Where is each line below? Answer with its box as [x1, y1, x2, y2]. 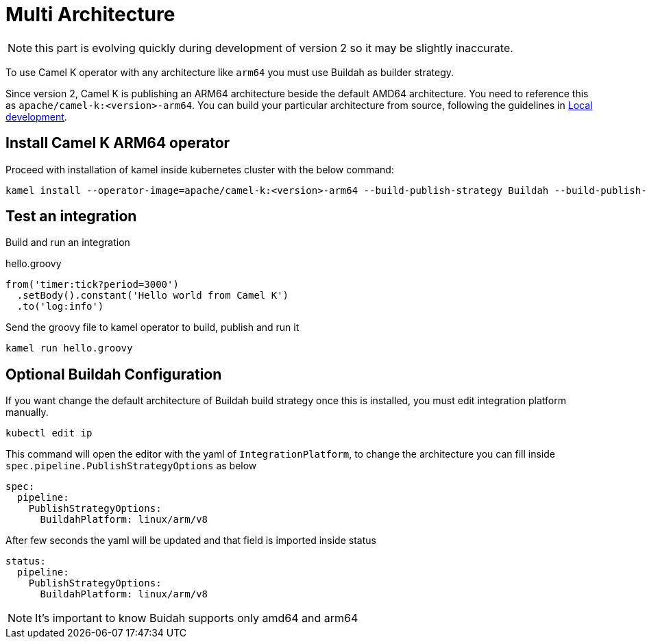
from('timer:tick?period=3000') [5, 279, 179, 290]
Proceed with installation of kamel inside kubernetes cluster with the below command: [5, 163, 394, 175]
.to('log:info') [16, 301, 104, 312]
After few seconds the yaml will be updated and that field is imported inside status [5, 534, 376, 547]
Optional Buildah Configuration [5, 365, 222, 383]
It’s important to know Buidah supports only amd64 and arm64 [35, 611, 358, 626]
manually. [5, 406, 49, 419]
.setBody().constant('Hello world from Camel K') [16, 290, 289, 301]
